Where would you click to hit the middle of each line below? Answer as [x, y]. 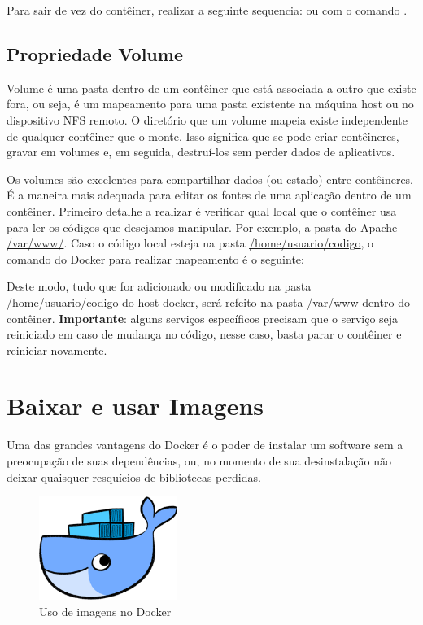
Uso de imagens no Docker [105, 611]
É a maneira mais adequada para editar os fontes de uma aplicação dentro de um [209, 195]
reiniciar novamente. [57, 350]
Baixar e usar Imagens [135, 406]
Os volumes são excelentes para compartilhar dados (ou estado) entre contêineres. [210, 179]
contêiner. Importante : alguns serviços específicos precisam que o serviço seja [203, 318]
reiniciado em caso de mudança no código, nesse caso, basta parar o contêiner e [204, 334]
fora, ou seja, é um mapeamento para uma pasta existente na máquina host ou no [210, 104]
